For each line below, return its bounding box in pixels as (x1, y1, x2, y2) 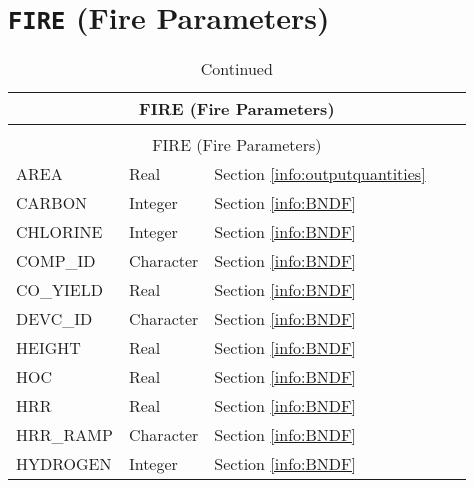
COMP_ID (16, 249, 96, 273)
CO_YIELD (16, 278, 103, 302)
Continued (200, 57, 273, 81)
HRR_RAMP (16, 423, 113, 447)
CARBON (16, 191, 88, 215)
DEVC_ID (16, 307, 93, 331)
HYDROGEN (16, 452, 112, 476)
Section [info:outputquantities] (214, 162, 426, 186)
